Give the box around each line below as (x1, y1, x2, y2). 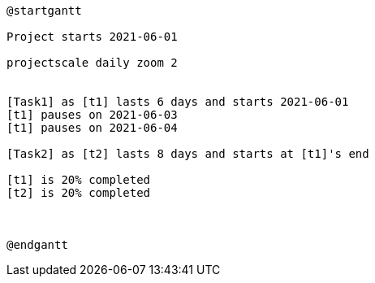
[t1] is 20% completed (6, 173, 151, 186)
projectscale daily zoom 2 (6, 56, 178, 69)
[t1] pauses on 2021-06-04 (6, 121, 178, 134)
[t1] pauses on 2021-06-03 (6, 108, 178, 121)
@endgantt (6, 238, 68, 251)
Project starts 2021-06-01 (6, 30, 178, 43)
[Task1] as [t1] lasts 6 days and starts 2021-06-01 (6, 95, 349, 108)
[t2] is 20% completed (6, 186, 151, 199)
